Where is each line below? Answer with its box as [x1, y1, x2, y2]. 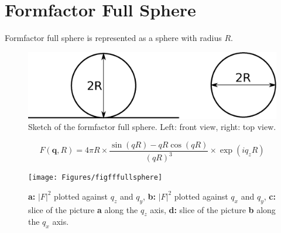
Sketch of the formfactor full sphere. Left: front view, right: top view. [28, 121, 276, 133]
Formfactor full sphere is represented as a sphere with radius [5, 32, 222, 44]
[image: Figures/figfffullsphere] [28, 173, 163, 182]
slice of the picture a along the [28, 203, 138, 215]
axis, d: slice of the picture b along [150, 203, 276, 215]
